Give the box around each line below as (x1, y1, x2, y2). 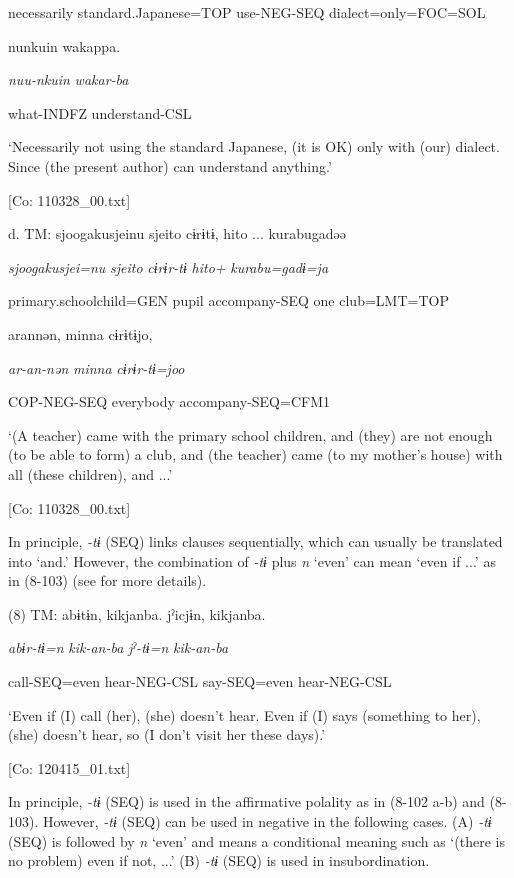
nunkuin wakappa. (8, 35, 121, 56)
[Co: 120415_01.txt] (8, 757, 131, 778)
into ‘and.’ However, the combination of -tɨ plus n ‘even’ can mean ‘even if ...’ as (8, 550, 496, 571)
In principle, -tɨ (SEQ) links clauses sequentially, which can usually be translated (8, 531, 503, 552)
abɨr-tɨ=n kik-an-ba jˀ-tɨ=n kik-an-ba (8, 637, 229, 658)
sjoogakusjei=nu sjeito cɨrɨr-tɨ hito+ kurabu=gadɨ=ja (8, 256, 329, 277)
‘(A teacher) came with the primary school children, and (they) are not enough (8, 424, 493, 445)
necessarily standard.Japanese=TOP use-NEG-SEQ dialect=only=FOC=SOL (8, 2, 486, 22)
